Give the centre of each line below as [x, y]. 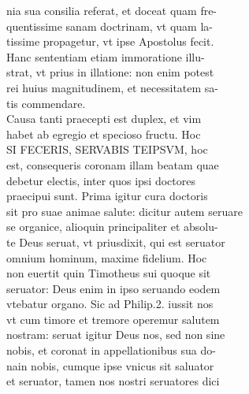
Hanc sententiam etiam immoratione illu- [106, 56]
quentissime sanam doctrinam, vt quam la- [110, 26]
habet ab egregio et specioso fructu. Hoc [104, 134]
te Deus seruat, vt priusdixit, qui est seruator [116, 242]
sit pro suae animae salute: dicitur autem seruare [124, 211]
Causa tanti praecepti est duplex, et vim [104, 119]
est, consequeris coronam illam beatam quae [113, 164]
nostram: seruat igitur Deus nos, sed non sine [116, 335]
